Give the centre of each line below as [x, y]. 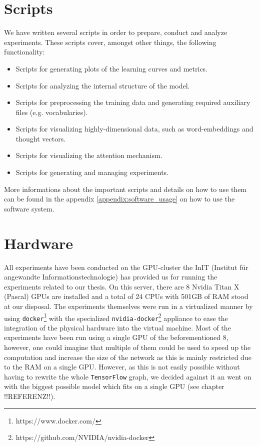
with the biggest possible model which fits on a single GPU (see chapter [114, 386]
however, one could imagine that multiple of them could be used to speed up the [127, 347]
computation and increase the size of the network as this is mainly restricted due [128, 357]
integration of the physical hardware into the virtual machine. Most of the [117, 327]
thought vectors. [41, 138]
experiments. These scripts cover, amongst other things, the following [110, 42]
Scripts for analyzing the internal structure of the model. [103, 85]
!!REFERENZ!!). [30, 396]
